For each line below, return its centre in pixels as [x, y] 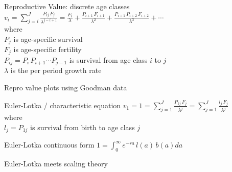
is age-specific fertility [48, 49]
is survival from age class [108, 59]
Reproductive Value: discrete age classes [67, 6]
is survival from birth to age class [83, 127]
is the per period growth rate [56, 70]
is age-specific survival [48, 39]
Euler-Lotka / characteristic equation [63, 105]
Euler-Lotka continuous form [49, 145]
